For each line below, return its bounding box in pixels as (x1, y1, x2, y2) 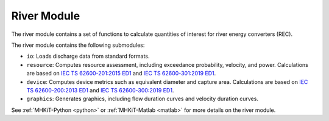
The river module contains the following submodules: (11, 41, 145, 49)
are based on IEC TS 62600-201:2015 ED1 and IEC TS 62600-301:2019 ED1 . (26, 70, 216, 77)
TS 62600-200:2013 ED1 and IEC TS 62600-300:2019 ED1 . (26, 86, 174, 94)
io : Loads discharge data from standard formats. (26, 52, 150, 60)
